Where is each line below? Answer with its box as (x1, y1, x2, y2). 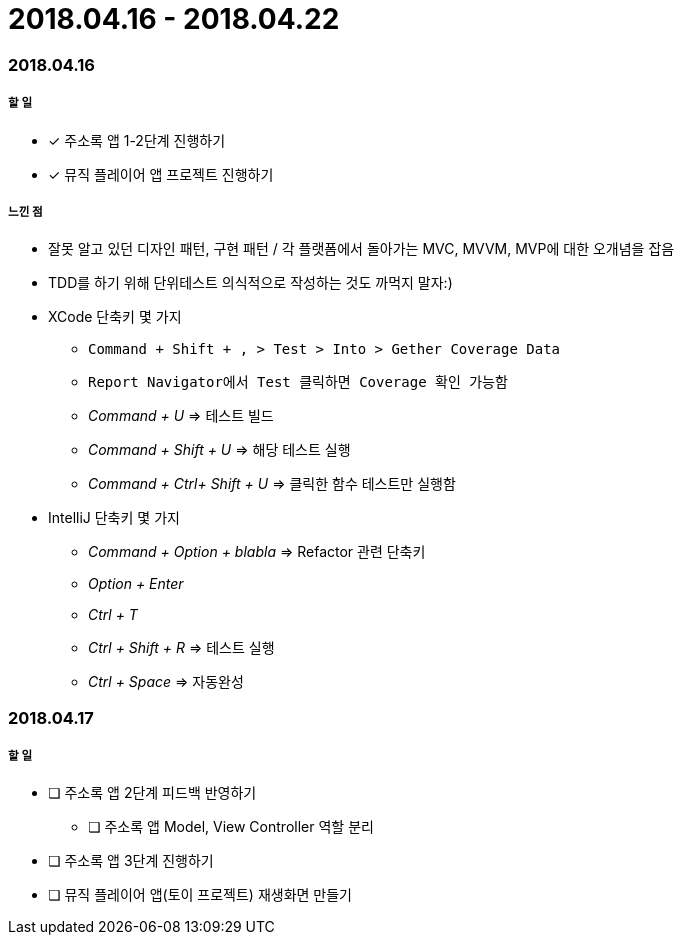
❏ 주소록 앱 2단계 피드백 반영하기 (48, 784, 257, 802)
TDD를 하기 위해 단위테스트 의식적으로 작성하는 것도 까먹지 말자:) (48, 274, 453, 292)
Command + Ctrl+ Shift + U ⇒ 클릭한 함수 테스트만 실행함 (88, 475, 456, 493)
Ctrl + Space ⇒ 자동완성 (88, 673, 244, 691)
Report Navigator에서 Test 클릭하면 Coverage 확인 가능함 (88, 374, 508, 391)
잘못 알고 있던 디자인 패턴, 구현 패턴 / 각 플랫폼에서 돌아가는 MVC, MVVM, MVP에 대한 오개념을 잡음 (48, 240, 675, 258)
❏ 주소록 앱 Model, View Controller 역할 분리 (88, 818, 374, 836)
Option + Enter (88, 575, 184, 593)
